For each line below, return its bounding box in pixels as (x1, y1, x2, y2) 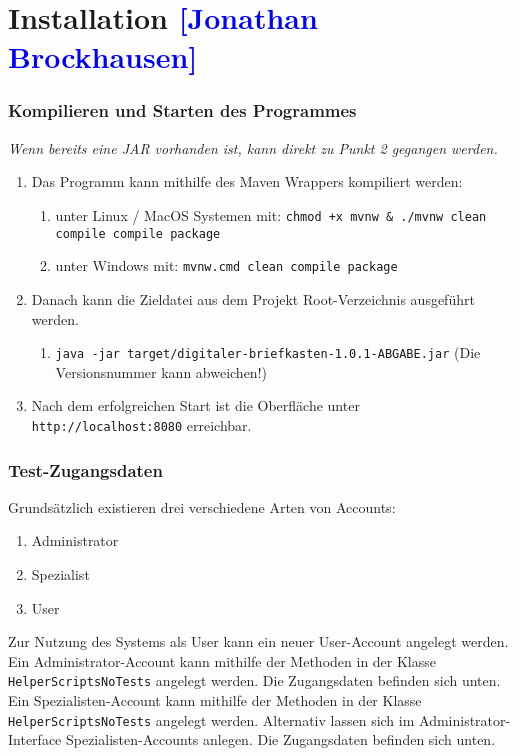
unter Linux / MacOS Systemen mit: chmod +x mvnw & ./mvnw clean (55, 204, 487, 225)
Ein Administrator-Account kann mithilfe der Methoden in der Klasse (8, 650, 437, 671)
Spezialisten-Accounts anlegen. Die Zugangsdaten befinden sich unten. (65, 729, 496, 750)
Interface (8, 729, 62, 750)
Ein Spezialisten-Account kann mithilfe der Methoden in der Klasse (8, 690, 422, 711)
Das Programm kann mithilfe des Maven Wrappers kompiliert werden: (31, 171, 463, 192)
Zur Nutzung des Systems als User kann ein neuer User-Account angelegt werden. (8, 631, 509, 652)
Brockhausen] (8, 36, 198, 77)
